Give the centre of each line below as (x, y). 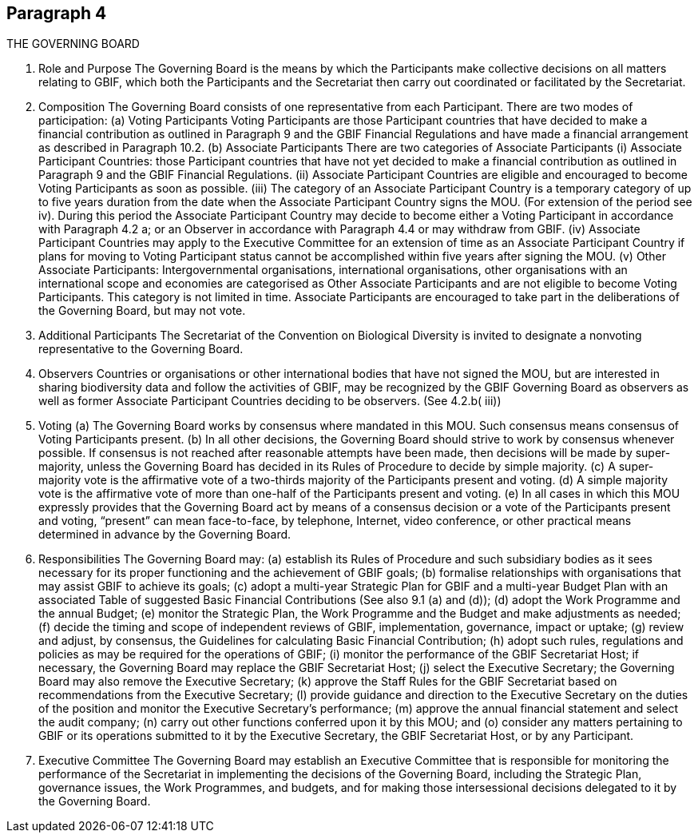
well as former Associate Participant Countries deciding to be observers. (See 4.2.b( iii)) (270, 401)
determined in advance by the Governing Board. (165, 535)
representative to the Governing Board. (141, 349)
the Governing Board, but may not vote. (142, 311)
